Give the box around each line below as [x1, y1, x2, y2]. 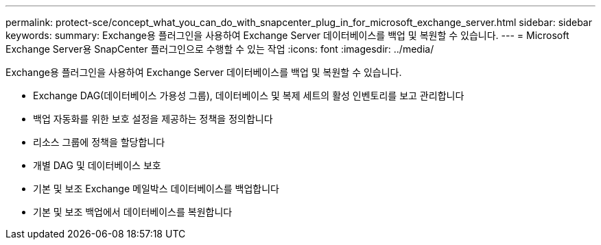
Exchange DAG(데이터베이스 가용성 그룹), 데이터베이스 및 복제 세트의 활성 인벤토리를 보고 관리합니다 [33, 90, 464, 101]
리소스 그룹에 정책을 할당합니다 [33, 136, 165, 148]
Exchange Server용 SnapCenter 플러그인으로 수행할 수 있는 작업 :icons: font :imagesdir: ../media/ [5, 43, 434, 55]
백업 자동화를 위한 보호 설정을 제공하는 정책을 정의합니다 [33, 113, 273, 125]
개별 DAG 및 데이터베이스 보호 [33, 159, 161, 171]
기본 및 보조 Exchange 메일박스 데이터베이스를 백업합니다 [33, 183, 280, 194]
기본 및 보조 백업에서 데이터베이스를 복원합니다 [33, 206, 233, 218]
